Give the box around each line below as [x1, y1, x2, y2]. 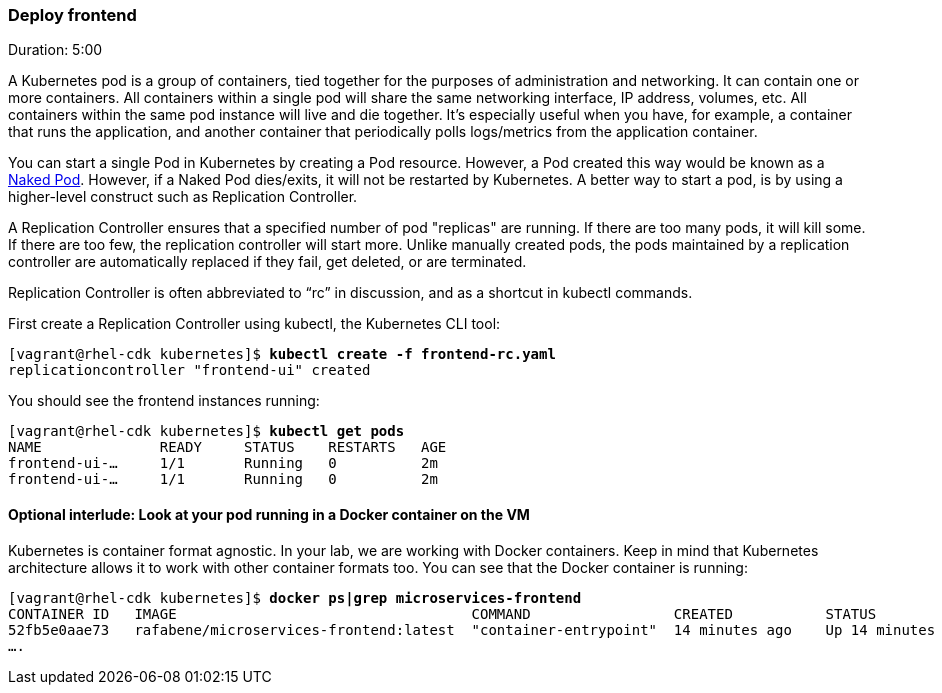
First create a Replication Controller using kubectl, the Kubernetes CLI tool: [8, 315, 501, 333]
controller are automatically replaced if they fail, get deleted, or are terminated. [8, 253, 527, 271]
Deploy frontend [8, 5, 137, 25]
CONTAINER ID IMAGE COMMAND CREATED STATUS [8, 605, 877, 622]
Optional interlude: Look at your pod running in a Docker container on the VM [8, 505, 530, 523]
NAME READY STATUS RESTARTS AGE [8, 439, 447, 456]
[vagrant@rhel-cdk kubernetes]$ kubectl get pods [8, 423, 405, 440]
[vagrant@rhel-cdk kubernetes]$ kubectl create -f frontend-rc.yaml [8, 346, 556, 363]
